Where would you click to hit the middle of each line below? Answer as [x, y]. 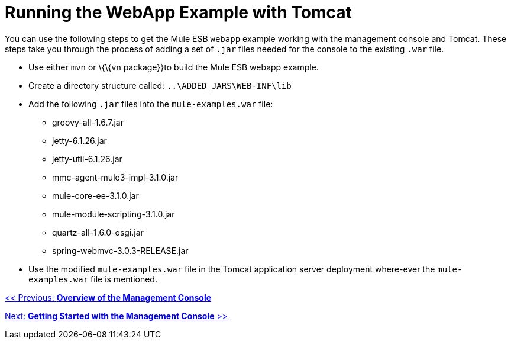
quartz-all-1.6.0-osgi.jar [98, 232]
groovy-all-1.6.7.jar [88, 122]
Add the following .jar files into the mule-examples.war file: [151, 104]
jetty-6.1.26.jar [80, 140]
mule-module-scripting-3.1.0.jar [114, 214]
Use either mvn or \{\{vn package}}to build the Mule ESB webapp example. [174, 67]
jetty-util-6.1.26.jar [87, 159]
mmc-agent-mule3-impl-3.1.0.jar [115, 177]
